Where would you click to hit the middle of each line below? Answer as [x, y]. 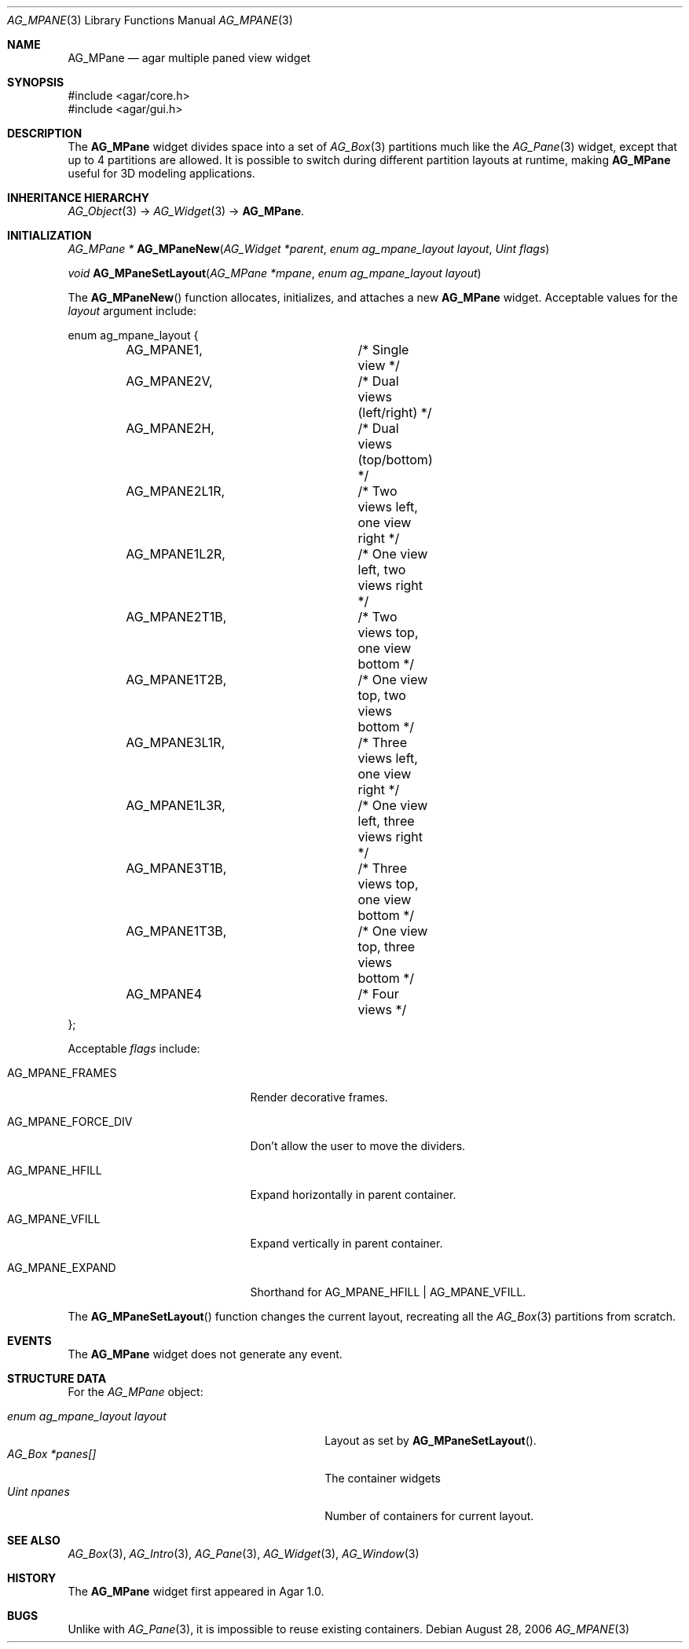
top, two [382, 695]
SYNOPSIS [36, 82]
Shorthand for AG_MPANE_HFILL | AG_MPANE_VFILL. [388, 1292]
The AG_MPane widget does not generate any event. [205, 1354]
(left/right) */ [395, 412]
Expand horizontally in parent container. [353, 1195]
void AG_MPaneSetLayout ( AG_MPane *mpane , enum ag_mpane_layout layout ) [275, 273]
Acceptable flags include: [134, 1048]
